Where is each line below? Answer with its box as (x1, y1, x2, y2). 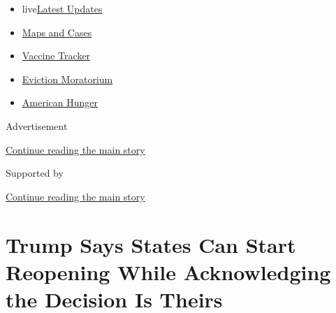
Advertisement (6, 118, 68, 133)
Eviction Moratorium (22, 71, 113, 86)
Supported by (6, 166, 64, 180)
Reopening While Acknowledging (6, 257, 331, 286)
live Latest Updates (22, 1, 103, 15)
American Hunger (22, 95, 98, 110)
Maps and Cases (22, 24, 92, 39)
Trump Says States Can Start (6, 230, 296, 259)
